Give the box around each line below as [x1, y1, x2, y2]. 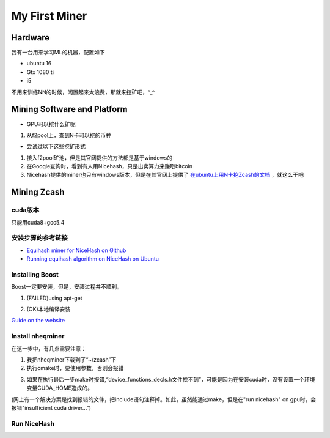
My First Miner [11, 9, 87, 23]
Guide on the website [11, 317, 65, 324]
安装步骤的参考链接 [11, 234, 68, 242]
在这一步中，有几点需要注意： [11, 344, 87, 352]
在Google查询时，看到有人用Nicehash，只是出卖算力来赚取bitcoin [26, 163, 193, 170]
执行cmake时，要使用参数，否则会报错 [26, 365, 124, 372]
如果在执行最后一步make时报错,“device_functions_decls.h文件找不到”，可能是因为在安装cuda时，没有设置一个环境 [26, 376, 315, 383]
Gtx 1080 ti [26, 68, 54, 76]
